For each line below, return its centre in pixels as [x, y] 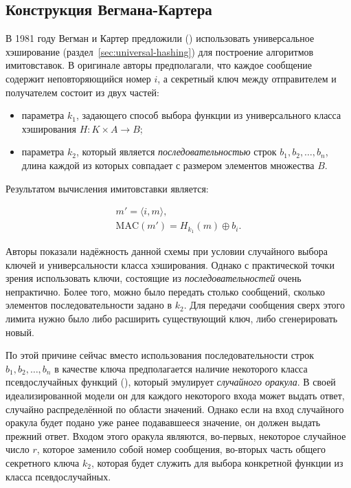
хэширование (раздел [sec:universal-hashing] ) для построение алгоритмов [160, 51]
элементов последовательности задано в [89, 305]
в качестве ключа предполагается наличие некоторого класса [181, 368]
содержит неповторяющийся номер [78, 78]
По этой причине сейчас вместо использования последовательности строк [160, 355]
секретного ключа [43, 462]
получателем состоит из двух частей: [83, 92]
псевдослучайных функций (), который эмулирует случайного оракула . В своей [171, 382]
